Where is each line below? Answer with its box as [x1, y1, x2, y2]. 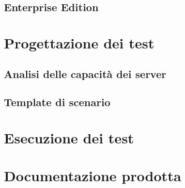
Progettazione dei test [4, 32, 154, 52]
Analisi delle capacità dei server [4, 66, 167, 81]
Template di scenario [4, 94, 110, 110]
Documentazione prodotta [4, 166, 182, 186]
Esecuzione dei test [4, 127, 134, 147]
